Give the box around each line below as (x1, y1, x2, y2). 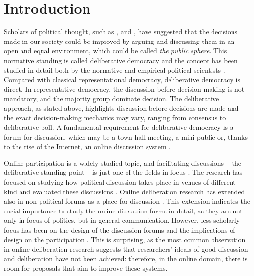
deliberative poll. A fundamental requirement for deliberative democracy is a (4, 122, 233, 132)
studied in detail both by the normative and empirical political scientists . (4, 64, 225, 75)
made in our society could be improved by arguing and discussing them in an (4, 36, 235, 46)
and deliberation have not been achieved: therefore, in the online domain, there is (4, 253, 248, 263)
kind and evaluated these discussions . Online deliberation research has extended (4, 186, 245, 196)
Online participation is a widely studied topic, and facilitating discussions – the (4, 157, 241, 168)
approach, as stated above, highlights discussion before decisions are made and (4, 103, 239, 113)
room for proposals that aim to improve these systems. (4, 263, 168, 273)
